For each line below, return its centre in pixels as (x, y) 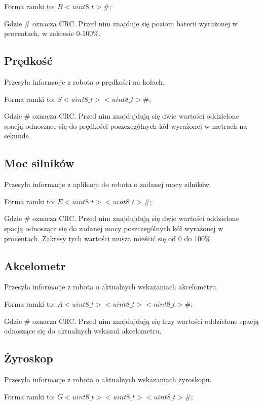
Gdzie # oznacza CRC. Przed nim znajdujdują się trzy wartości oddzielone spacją (131, 321)
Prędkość (28, 61)
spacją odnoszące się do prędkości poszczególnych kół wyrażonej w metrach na (126, 125)
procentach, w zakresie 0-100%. (52, 33)
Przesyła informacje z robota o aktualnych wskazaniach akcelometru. (111, 287)
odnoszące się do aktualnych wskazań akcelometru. (83, 331)
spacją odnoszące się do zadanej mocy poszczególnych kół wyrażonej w (114, 228)
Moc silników (39, 163)
